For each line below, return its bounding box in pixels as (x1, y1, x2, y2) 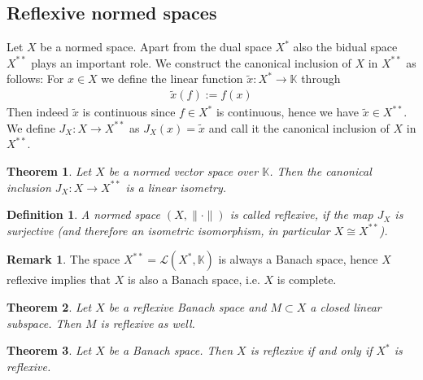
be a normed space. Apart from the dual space (40, 38, 272, 55)
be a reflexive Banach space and (108, 298, 267, 315)
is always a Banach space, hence (218, 251, 378, 268)
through (301, 70, 341, 87)
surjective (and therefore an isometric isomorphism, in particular (7, 221, 330, 238)
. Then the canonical (269, 163, 372, 180)
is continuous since (82, 103, 176, 120)
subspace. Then (7, 314, 81, 331)
